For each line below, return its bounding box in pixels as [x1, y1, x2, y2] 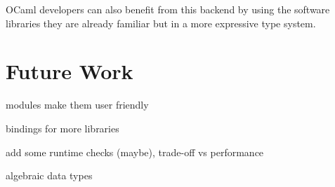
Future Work [6, 57, 133, 85]
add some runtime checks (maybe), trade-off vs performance [6, 144, 264, 159]
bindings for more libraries [6, 120, 119, 135]
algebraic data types [6, 168, 93, 183]
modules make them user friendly [6, 97, 149, 112]
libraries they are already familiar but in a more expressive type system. [6, 15, 316, 30]
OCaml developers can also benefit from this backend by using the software [6, 2, 330, 16]
